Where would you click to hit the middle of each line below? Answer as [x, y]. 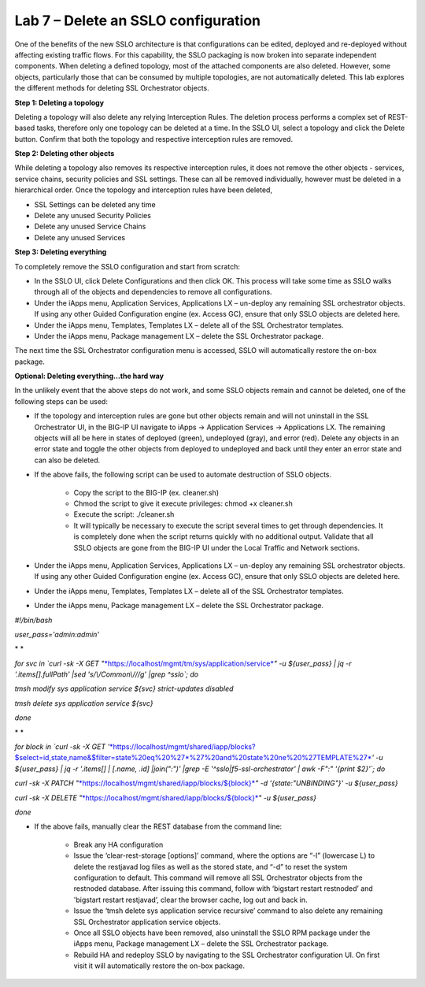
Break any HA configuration [118, 844]
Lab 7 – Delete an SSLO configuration [138, 20]
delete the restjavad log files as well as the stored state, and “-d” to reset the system [211, 866]
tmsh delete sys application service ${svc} [84, 703]
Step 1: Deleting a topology [59, 102]
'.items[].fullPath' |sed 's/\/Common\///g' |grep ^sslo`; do [107, 674]
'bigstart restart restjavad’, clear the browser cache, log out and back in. [190, 900]
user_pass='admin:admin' [57, 634]
